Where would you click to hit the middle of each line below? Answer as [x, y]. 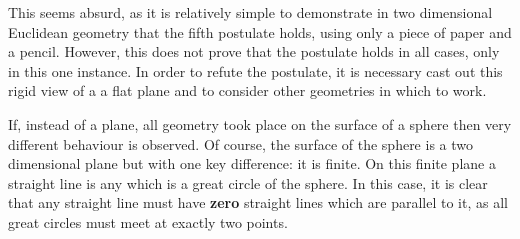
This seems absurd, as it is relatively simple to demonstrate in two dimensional [250, 12]
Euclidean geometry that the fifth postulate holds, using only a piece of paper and [260, 31]
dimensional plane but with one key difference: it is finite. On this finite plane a [252, 163]
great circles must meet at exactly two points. [148, 221]
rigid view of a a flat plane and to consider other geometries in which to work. [247, 90]
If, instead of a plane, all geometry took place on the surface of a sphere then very [260, 123]
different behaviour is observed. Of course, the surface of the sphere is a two [240, 143]
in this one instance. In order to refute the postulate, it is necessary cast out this [255, 70]
